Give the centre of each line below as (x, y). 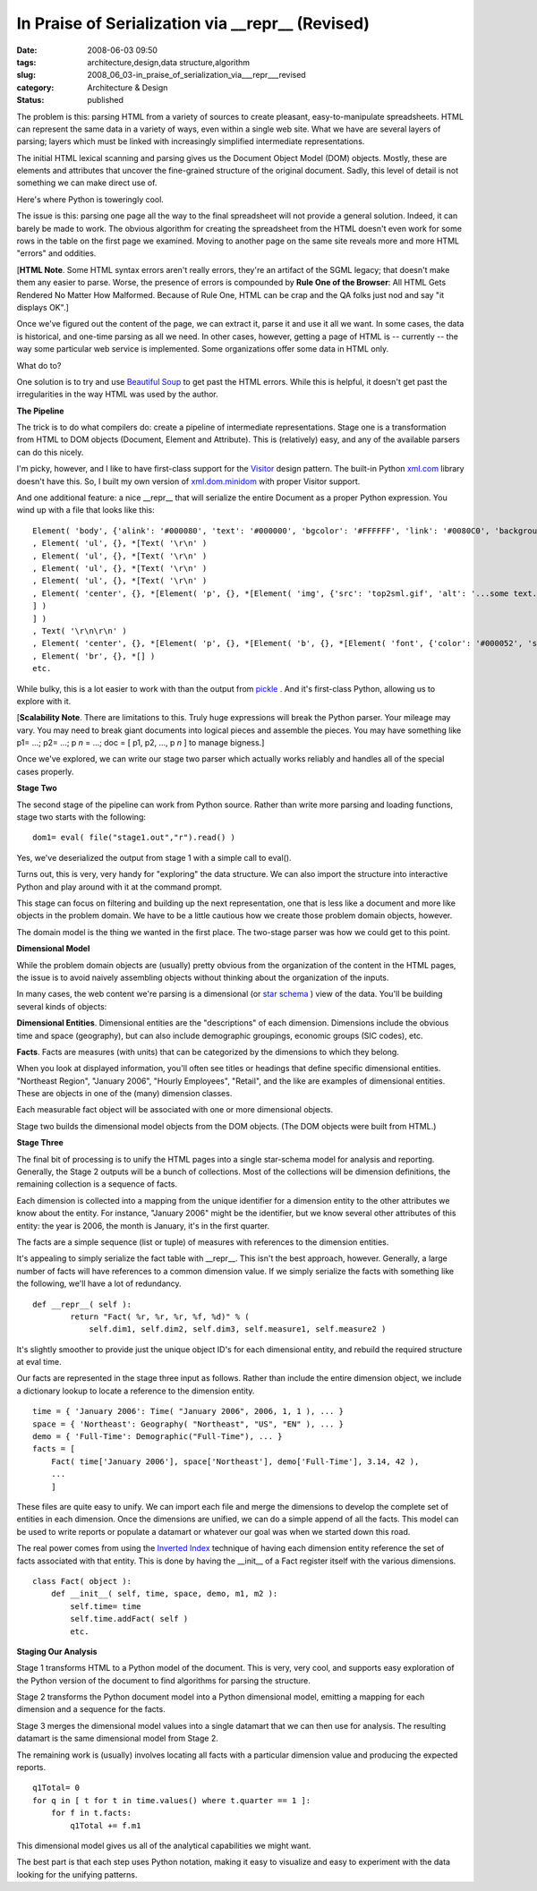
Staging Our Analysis (57, 1651)
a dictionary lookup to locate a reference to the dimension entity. (136, 1391)
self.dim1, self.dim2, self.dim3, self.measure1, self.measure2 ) (238, 1329)
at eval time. (39, 1362)
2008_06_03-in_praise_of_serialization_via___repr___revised (196, 75)
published (106, 100)
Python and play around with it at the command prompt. (119, 887)
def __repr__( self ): (82, 1304)
